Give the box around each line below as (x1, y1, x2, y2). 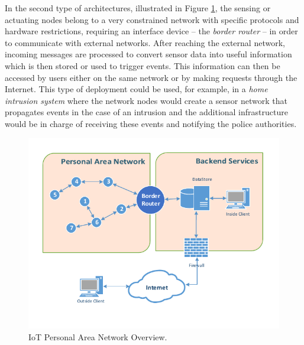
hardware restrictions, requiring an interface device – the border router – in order (5, 25, 298, 37)
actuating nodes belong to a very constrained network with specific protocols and (5, 13, 299, 25)
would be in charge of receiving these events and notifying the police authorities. (5, 117, 297, 129)
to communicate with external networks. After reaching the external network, (5, 36, 285, 48)
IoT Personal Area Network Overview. (28, 330, 167, 343)
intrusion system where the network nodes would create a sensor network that (5, 94, 287, 106)
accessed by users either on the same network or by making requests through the (5, 71, 297, 83)
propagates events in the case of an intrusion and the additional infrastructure (5, 106, 288, 118)
